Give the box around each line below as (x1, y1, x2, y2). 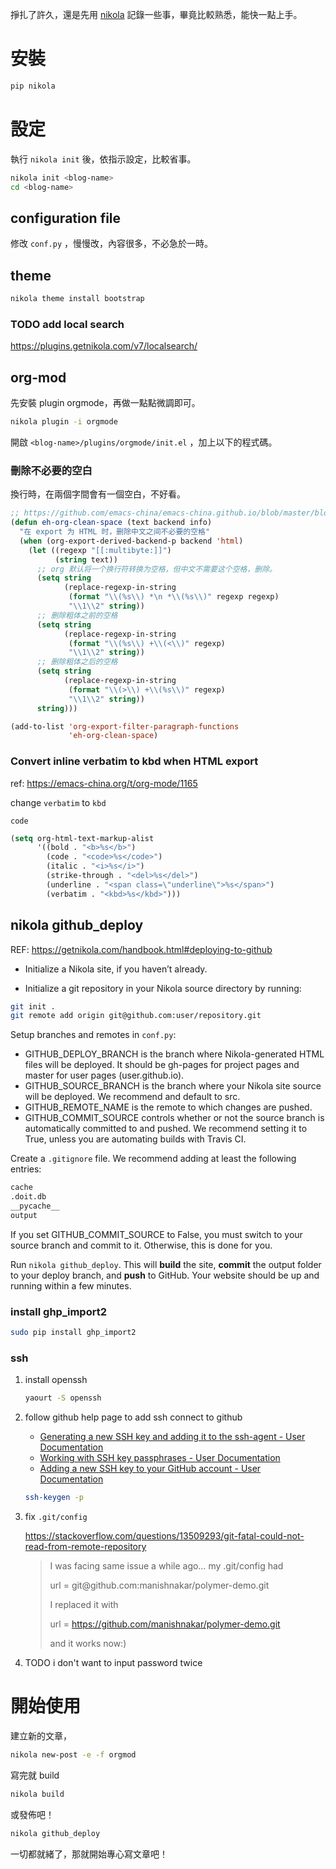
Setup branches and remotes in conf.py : (10, 1029, 177, 1041)
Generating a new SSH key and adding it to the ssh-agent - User (39, 1431, 306, 1443)
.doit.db (10, 1192, 47, 1202)
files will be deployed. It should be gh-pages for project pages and (24, 1059, 300, 1071)
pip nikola (10, 81, 56, 91)
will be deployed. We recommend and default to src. (24, 1091, 241, 1103)
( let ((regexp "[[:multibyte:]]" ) (28, 545, 172, 555)
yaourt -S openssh (24, 1393, 102, 1403)
